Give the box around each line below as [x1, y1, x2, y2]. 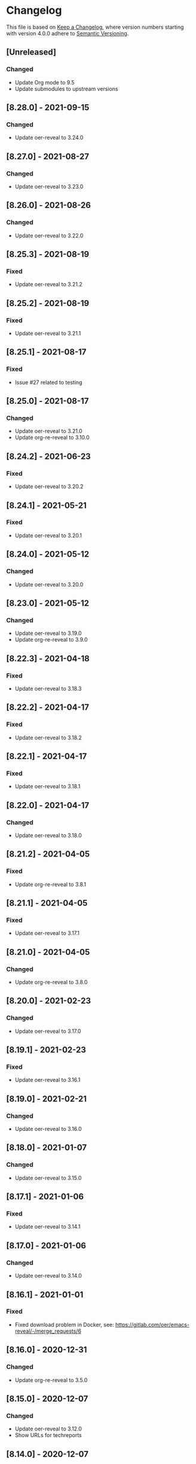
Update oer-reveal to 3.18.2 [14, 734, 82, 741]
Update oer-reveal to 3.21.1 [14, 330, 81, 337]
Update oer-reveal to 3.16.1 [14, 1076, 81, 1084]
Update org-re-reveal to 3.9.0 [14, 636, 88, 643]
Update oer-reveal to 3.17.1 [14, 930, 79, 937]
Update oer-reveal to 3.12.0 [14, 1425, 82, 1432]
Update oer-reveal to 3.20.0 [14, 580, 84, 588]
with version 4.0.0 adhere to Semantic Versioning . [6, 29, 129, 37]
